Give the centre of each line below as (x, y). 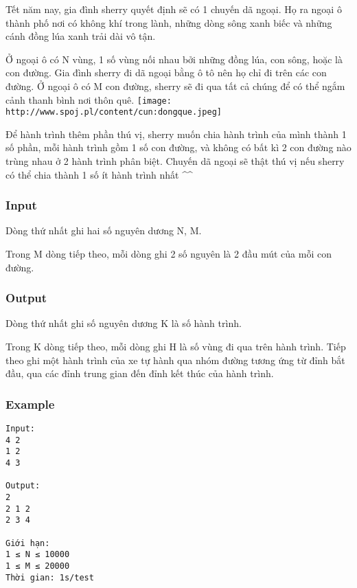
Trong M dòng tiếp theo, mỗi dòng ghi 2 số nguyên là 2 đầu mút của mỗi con (169, 254)
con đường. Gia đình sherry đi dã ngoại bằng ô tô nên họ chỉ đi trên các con (166, 72)
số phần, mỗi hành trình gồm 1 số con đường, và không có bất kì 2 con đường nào (178, 147)
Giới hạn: (28, 543)
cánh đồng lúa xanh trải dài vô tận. (81, 36)
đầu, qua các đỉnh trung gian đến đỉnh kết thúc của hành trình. (140, 373)
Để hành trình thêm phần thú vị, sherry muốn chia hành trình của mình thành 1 (176, 134)
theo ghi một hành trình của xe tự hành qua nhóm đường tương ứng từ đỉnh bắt (175, 360)
